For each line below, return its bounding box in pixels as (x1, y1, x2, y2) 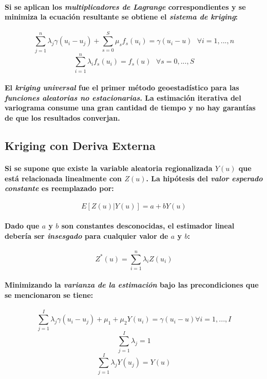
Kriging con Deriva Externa (5, 138, 156, 153)
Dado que (5, 220, 40, 231)
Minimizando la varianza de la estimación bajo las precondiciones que (5, 279, 259, 290)
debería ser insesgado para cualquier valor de (5, 230, 168, 241)
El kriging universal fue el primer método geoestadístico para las (5, 82, 239, 93)
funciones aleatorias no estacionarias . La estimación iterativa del (5, 92, 241, 103)
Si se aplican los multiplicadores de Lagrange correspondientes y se (5, 1, 246, 12)
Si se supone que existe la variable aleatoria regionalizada (5, 162, 213, 173)
